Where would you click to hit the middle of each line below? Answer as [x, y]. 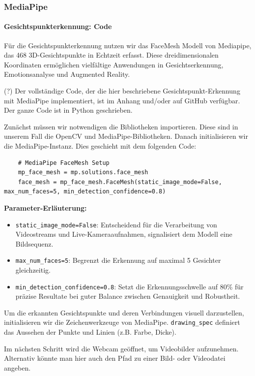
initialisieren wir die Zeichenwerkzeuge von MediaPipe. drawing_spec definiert [122, 322]
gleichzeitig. [33, 270]
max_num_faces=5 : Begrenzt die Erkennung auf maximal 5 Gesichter [118, 260]
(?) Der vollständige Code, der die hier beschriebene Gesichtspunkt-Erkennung [122, 91]
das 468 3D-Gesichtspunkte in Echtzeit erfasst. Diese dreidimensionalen [111, 55]
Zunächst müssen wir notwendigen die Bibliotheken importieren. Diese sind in [121, 126]
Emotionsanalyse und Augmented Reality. [67, 74]
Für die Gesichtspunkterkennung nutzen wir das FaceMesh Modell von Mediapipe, [128, 45]
